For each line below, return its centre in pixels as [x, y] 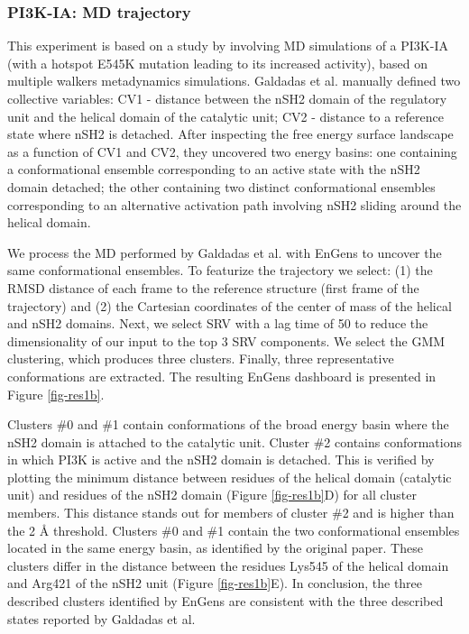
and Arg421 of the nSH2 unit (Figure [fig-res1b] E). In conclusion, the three [215, 583]
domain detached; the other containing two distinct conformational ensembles [221, 186]
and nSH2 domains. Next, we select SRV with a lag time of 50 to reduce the [218, 323]
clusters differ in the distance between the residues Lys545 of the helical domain [228, 565]
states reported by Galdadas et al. [101, 618]
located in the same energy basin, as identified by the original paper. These [215, 548]
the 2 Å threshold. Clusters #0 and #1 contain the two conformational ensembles [234, 530]
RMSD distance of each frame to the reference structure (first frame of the [213, 287]
